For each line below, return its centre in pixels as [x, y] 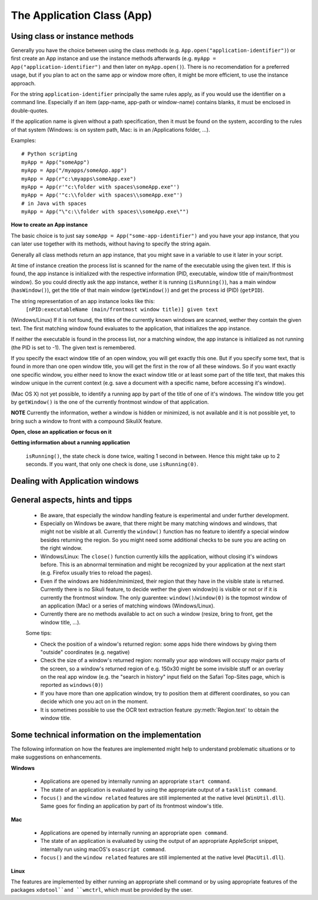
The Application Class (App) [82, 15]
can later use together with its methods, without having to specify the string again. [111, 244]
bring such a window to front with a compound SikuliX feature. [87, 421]
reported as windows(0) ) [72, 685]
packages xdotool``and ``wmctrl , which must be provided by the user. [102, 890]
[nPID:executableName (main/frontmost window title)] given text [122, 309]
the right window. [61, 548]
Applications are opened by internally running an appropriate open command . [134, 833]
